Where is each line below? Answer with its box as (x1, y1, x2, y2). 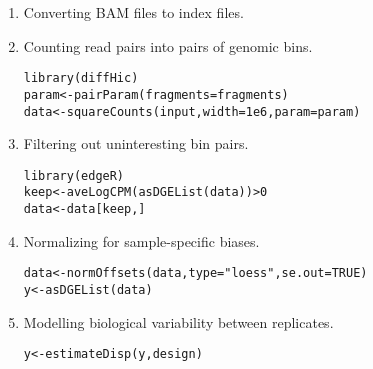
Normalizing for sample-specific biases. (23, 230, 260, 251)
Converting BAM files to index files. (23, 2, 244, 22)
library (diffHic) (23, 71, 139, 86)
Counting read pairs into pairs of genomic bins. (23, 35, 313, 56)
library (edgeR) (23, 168, 125, 183)
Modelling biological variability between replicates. (23, 311, 334, 332)
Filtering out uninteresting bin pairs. (23, 133, 249, 154)
